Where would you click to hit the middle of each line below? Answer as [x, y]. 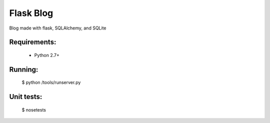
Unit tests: [26, 97]
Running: [24, 69]
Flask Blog [31, 13]
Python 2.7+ [47, 55]
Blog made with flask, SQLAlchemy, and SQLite [58, 28]
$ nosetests [34, 109]
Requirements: [33, 42]
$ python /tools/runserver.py [51, 82]
